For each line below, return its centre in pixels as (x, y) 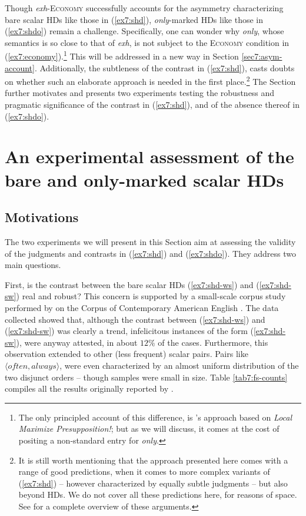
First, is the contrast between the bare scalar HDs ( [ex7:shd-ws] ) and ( (132, 284)
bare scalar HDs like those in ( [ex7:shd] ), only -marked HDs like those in (134, 19)
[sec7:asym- (262, 56)
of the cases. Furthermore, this (213, 342)
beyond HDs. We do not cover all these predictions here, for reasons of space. (158, 494)
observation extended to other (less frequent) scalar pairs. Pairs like (127, 354)
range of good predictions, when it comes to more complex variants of (144, 472)
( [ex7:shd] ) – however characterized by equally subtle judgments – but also (153, 483)
